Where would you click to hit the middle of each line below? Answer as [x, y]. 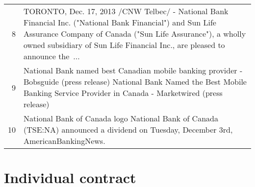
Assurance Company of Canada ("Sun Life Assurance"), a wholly [135, 34]
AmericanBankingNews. [64, 141]
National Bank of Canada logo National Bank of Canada [121, 118]
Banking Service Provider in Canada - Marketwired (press [123, 93]
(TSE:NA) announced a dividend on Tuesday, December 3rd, [128, 129]
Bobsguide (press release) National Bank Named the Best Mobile [135, 82]
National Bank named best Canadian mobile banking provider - [133, 70]
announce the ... [52, 56]
